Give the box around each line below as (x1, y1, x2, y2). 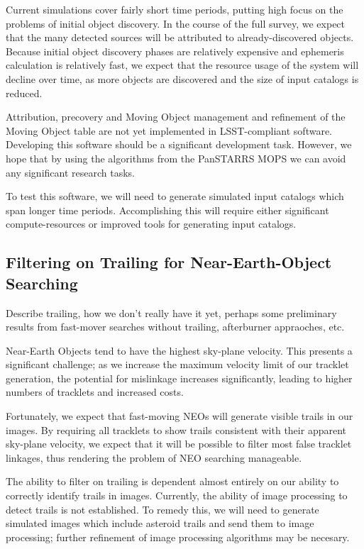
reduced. (6, 85, 43, 100)
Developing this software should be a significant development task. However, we (6, 137, 352, 152)
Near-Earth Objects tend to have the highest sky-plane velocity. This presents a (6, 343, 353, 357)
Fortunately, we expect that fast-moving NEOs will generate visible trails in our (6, 409, 353, 423)
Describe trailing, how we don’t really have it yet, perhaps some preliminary (6, 305, 337, 320)
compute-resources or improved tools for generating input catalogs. (6, 216, 297, 231)
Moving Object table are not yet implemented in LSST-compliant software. (6, 123, 333, 138)
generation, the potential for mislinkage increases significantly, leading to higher (6, 370, 353, 385)
